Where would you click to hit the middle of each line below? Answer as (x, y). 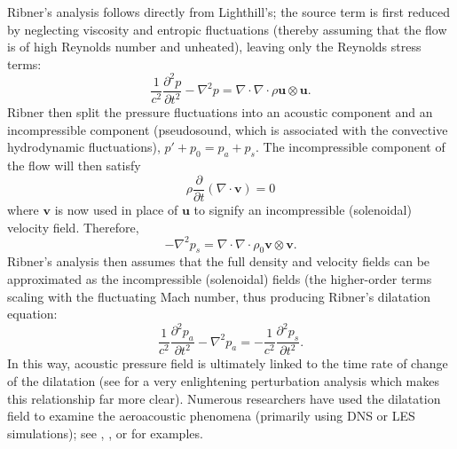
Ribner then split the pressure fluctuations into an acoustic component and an (220, 112)
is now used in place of (116, 209)
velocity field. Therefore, (73, 227)
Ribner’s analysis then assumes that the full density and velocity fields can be (219, 261)
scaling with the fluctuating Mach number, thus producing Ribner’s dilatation (219, 296)
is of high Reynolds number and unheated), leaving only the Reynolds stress (214, 47)
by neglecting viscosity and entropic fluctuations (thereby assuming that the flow (227, 29)
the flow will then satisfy (74, 165)
